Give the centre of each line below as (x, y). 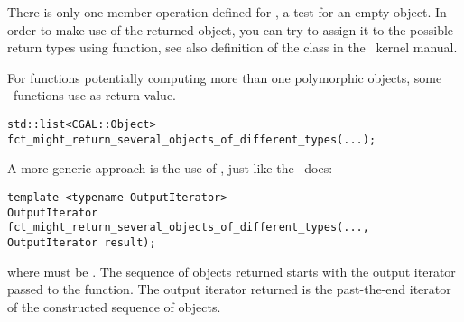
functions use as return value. (94, 95)
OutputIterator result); (82, 242)
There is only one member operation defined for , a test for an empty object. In (227, 12)
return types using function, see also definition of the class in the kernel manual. (232, 47)
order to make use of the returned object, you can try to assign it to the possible (231, 29)
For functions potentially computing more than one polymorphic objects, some (225, 77)
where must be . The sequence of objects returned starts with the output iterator (232, 271)
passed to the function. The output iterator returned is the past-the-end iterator (229, 289)
